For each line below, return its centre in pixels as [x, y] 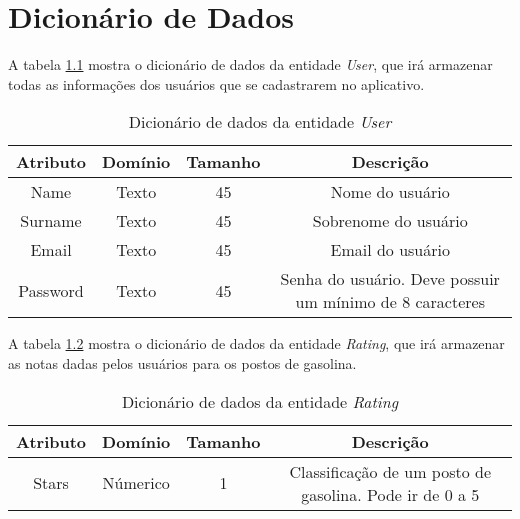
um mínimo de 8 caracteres [390, 302]
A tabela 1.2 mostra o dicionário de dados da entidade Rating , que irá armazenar [256, 343]
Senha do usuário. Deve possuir [390, 279]
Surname [51, 221]
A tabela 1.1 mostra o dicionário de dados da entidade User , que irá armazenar [250, 64]
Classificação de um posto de [390, 471]
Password [51, 290]
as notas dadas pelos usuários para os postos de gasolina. [182, 362]
